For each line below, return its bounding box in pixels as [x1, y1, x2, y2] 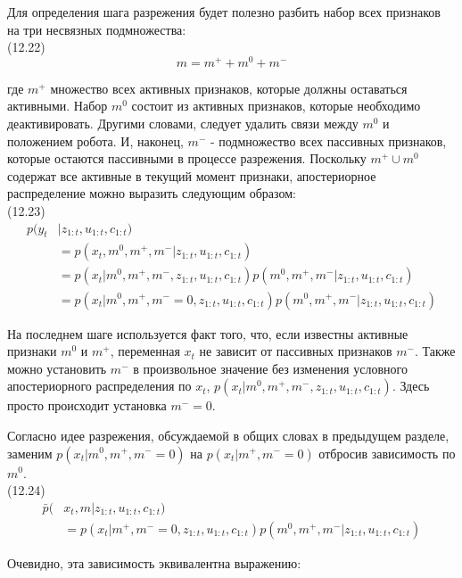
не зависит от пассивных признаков [199, 342, 392, 360]
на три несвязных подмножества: [7, 20, 186, 38]
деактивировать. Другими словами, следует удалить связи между [7, 114, 359, 133]
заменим [7, 443, 53, 462]
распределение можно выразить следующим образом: [7, 184, 296, 202]
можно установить [7, 359, 107, 377]
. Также [414, 342, 456, 360]
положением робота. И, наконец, [7, 131, 184, 150]
